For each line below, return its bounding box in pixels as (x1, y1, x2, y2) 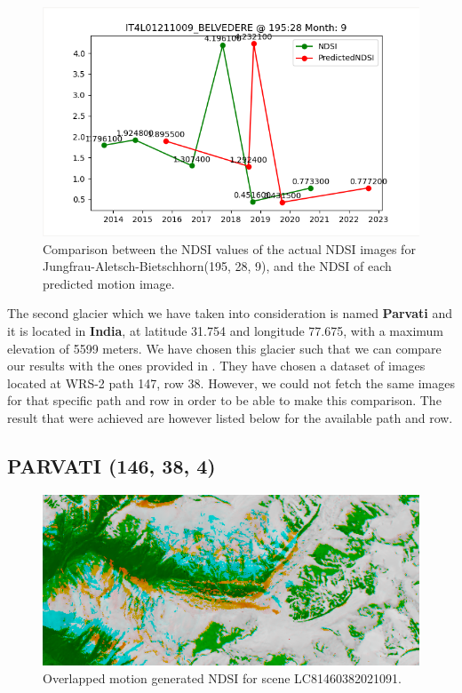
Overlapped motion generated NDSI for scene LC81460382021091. (43, 668, 402, 687)
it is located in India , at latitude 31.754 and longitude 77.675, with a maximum (7, 321, 444, 339)
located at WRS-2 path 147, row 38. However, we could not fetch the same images (7, 373, 455, 392)
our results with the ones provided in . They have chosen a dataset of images (7, 356, 426, 375)
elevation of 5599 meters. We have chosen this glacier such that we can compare (7, 339, 442, 357)
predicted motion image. (43, 274, 175, 292)
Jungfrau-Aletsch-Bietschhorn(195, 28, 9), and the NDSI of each (43, 257, 392, 275)
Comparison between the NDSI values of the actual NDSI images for (43, 239, 416, 258)
